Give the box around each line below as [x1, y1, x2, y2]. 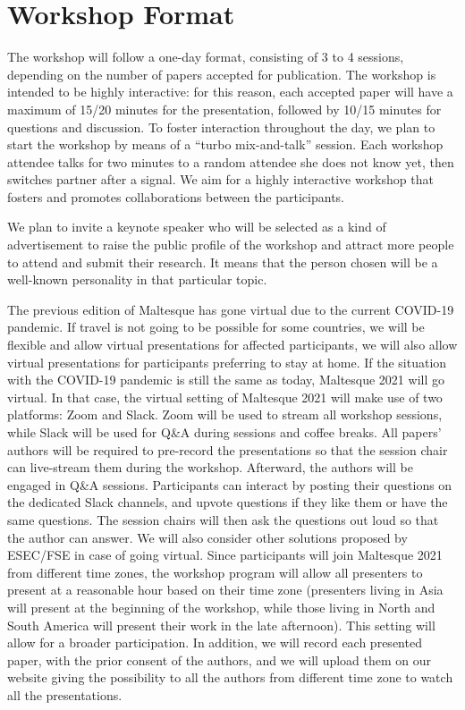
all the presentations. [7, 685, 123, 704]
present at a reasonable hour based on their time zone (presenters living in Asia [7, 580, 444, 599]
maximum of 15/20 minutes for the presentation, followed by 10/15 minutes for [7, 99, 442, 118]
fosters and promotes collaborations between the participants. [7, 187, 344, 206]
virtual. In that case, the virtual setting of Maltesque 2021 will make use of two [7, 387, 443, 406]
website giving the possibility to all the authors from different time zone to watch [7, 668, 453, 687]
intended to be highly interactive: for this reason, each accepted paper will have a [7, 82, 453, 101]
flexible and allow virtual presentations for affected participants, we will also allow [7, 335, 458, 354]
